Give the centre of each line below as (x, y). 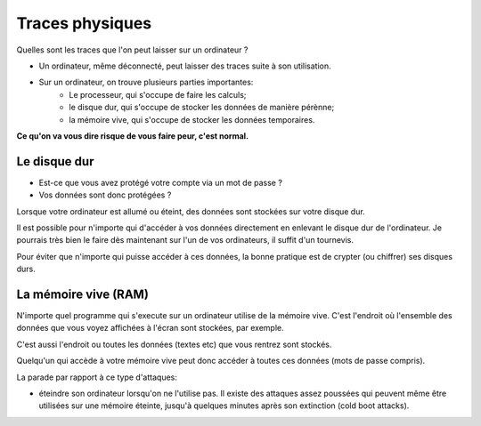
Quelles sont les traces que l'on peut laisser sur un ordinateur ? (132, 50)
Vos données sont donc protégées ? (105, 195)
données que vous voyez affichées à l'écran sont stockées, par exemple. (150, 328)
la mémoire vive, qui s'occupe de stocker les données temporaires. (192, 119)
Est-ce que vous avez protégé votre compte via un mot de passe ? (160, 182)
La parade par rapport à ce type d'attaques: (97, 377)
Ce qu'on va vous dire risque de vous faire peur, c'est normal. (133, 136)
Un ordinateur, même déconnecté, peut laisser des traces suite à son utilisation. (185, 66)
